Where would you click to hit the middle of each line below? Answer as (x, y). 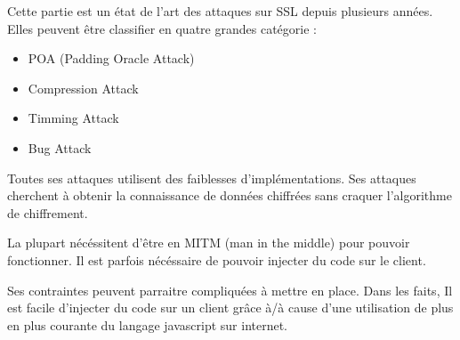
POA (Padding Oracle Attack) (111, 58)
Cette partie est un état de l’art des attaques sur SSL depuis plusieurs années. (220, 11)
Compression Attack (83, 88)
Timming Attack (73, 118)
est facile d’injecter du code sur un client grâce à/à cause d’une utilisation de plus (230, 308)
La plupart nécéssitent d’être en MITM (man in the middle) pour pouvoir (209, 243)
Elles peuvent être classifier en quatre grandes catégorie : (162, 28)
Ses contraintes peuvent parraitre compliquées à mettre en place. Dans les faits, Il (230, 290)
